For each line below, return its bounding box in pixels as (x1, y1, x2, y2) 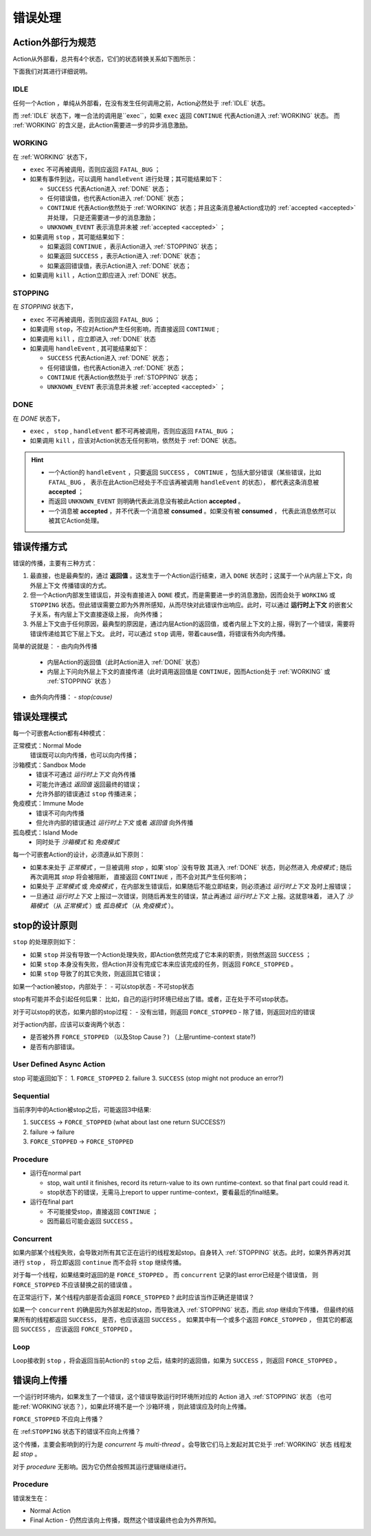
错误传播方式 (12, 540, 67, 552)
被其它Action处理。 (48, 516, 103, 525)
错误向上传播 (12, 1374, 67, 1387)
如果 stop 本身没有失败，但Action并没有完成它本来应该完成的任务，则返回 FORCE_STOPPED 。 (30, 960, 297, 968)
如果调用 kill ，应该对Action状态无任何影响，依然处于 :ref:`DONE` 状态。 (30, 436, 240, 445)
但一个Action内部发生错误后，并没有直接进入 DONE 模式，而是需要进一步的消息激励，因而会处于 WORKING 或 (30, 591, 336, 599)
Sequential (12, 1091, 50, 1101)
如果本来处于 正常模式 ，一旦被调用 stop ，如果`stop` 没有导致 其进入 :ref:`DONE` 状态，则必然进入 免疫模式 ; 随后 (30, 863, 352, 871)
